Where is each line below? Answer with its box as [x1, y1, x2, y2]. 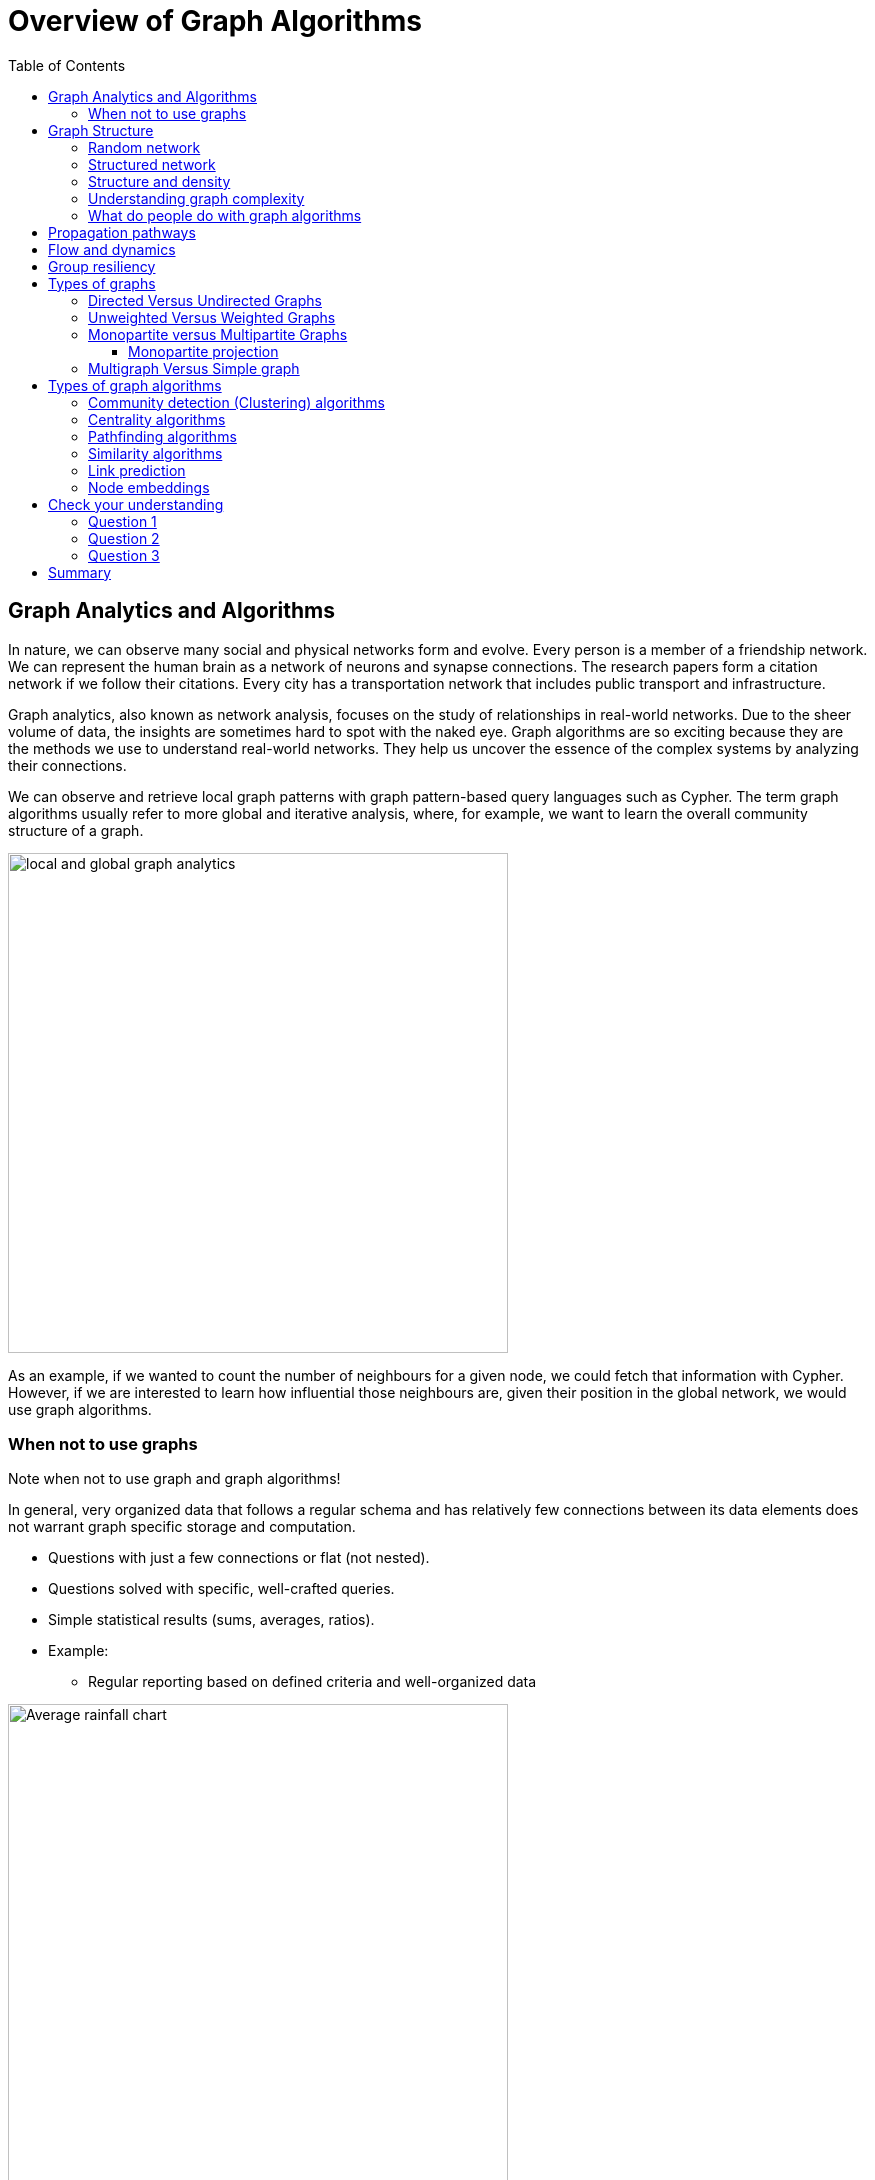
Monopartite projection [128, 342, 279, 360]
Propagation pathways [48, 223, 196, 241]
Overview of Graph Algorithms [8, 4, 422, 38]
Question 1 [88, 512, 157, 530]
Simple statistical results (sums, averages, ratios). [48, 1611, 375, 1629]
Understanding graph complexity [88, 189, 305, 207]
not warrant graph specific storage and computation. [8, 1518, 356, 1536]
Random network [88, 138, 201, 156]
